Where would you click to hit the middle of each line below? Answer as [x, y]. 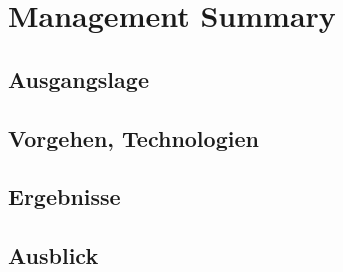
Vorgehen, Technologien [133, 137]
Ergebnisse [64, 196]
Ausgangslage [78, 78]
